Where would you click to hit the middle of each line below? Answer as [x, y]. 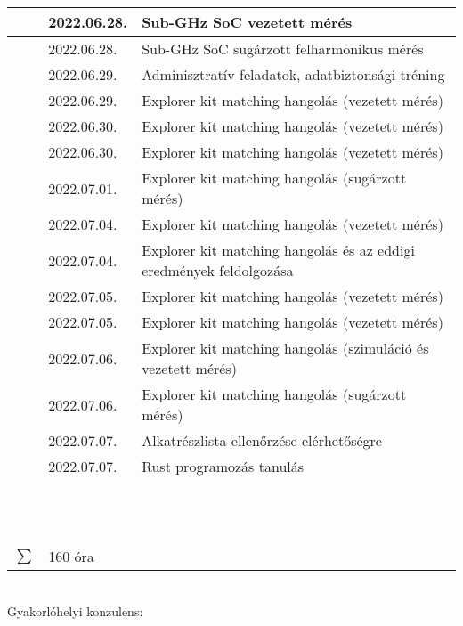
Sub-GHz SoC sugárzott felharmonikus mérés [283, 49]
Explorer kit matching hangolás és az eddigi [278, 250]
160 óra [71, 556]
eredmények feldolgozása [218, 270]
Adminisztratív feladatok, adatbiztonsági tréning [293, 74]
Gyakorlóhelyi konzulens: [75, 610]
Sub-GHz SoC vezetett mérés [247, 22]
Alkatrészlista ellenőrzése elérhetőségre [262, 440]
